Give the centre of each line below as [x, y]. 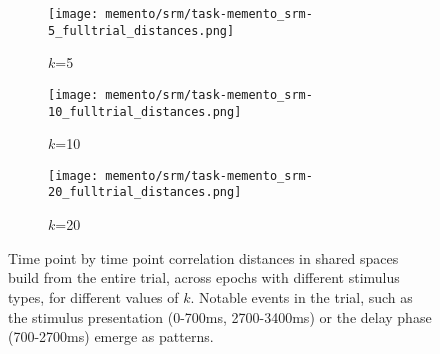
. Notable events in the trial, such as [301, 296]
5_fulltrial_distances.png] [141, 30]
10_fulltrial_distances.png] [145, 111]
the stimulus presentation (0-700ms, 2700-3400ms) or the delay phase [220, 316]
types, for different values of [93, 296]
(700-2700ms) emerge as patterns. [111, 336]
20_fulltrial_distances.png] [145, 192]
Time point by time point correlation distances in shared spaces [203, 257]
